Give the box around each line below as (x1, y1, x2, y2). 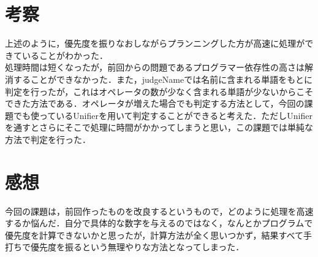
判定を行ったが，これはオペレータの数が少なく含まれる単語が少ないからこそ (5, 85, 314, 98)
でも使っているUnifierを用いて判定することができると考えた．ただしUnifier (13, 109, 312, 121)
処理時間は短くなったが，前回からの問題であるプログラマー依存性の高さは (5, 61, 305, 74)
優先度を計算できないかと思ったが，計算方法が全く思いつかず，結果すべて (5, 228, 303, 241)
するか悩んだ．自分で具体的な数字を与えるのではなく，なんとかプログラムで (5, 217, 313, 229)
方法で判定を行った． (5, 132, 91, 145)
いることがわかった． (21, 48, 108, 61)
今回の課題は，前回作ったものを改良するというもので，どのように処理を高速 (5, 204, 314, 217)
